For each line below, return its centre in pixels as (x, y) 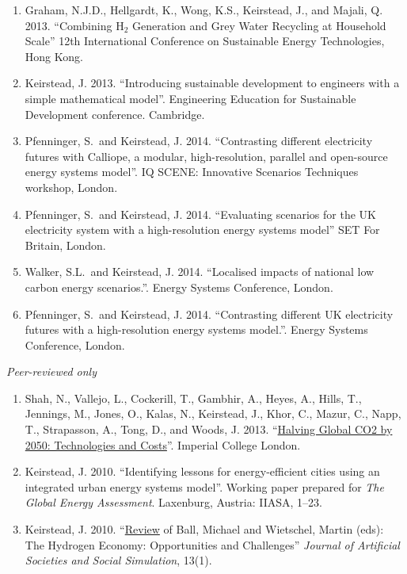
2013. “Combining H (74, 25)
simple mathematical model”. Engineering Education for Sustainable (190, 98)
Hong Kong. (54, 56)
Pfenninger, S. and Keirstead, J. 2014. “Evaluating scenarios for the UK (200, 214)
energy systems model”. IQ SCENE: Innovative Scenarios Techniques (192, 172)
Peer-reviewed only (51, 371)
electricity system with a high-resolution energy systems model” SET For (202, 230)
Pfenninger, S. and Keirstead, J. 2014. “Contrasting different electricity (199, 141)
